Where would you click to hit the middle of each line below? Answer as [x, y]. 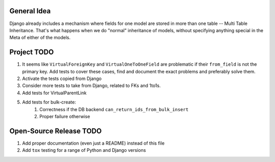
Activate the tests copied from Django [62, 78]
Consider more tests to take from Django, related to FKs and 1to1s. [91, 86]
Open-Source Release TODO [56, 131]
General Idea [30, 11]
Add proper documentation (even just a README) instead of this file [93, 143]
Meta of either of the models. [40, 38]
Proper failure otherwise [65, 116]
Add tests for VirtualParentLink [54, 93]
